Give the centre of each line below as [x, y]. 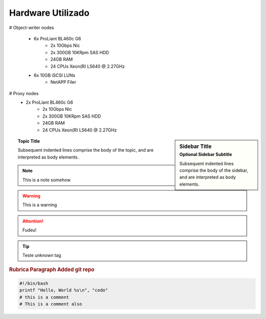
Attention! [33, 221]
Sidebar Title [196, 147]
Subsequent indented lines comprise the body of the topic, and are [86, 150]
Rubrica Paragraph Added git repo [52, 270]
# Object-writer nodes [32, 28]
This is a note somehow [47, 180]
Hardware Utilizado [49, 13]
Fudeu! [30, 230]
